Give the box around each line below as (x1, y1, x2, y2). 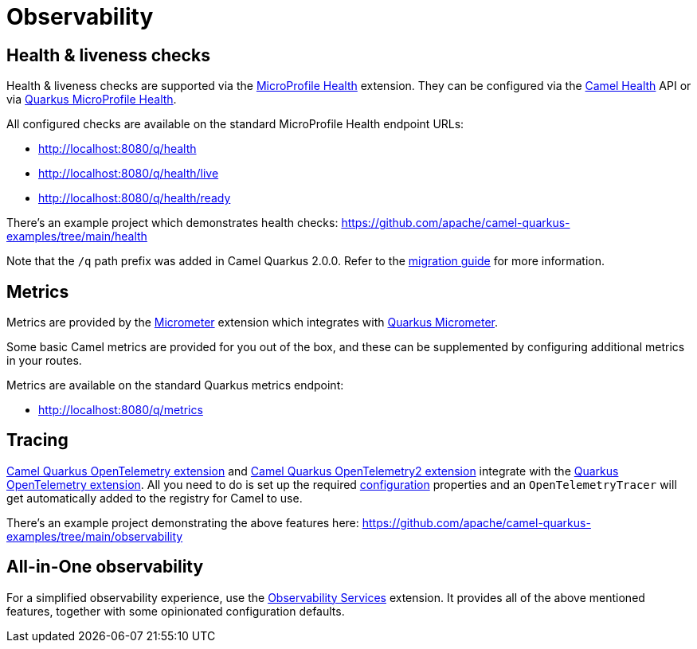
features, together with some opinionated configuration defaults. (6, 604, 345, 618)
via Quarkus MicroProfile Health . (6, 92, 177, 107)
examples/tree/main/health (6, 229, 147, 244)
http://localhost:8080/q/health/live (38, 166, 219, 181)
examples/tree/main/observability (6, 529, 183, 543)
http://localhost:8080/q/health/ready (38, 191, 231, 205)
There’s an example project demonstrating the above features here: (6, 515, 359, 530)
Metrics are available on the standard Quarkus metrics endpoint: (6, 378, 344, 393)
